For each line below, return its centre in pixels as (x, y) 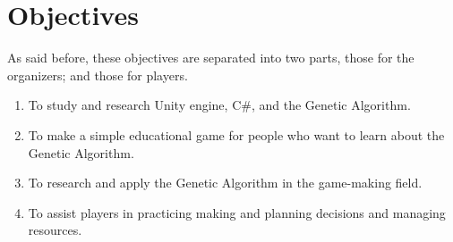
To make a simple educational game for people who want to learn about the (236, 134)
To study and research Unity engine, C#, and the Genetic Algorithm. (219, 105)
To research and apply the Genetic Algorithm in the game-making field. (225, 183)
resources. (55, 230)
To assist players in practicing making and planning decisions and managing (237, 212)
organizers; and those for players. (98, 75)
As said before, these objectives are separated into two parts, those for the (211, 58)
